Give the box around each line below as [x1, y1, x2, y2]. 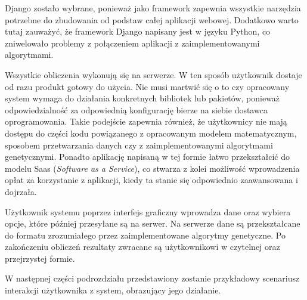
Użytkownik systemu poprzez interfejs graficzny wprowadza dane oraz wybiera [5, 205, 291, 218]
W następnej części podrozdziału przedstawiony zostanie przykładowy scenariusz [5, 272, 300, 284]
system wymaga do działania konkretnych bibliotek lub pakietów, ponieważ [5, 92, 280, 104]
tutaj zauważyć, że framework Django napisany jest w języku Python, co [5, 25, 271, 38]
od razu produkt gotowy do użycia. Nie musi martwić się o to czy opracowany [5, 80, 290, 92]
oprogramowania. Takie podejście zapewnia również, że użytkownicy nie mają [5, 115, 287, 128]
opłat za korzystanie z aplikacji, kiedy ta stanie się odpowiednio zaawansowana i [5, 174, 298, 186]
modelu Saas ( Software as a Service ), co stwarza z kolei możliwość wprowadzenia [5, 162, 300, 174]
